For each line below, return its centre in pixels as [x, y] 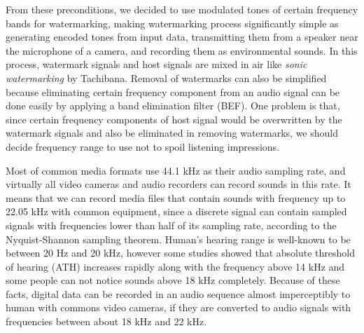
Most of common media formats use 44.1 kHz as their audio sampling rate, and [176, 170]
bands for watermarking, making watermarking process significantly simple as [172, 23]
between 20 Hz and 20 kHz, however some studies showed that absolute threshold [181, 253]
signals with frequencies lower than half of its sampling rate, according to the [171, 225]
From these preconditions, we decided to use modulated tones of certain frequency [182, 9]
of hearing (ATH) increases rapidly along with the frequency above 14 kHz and [175, 266]
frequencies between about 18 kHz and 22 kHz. [106, 321]
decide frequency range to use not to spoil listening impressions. [143, 146]
